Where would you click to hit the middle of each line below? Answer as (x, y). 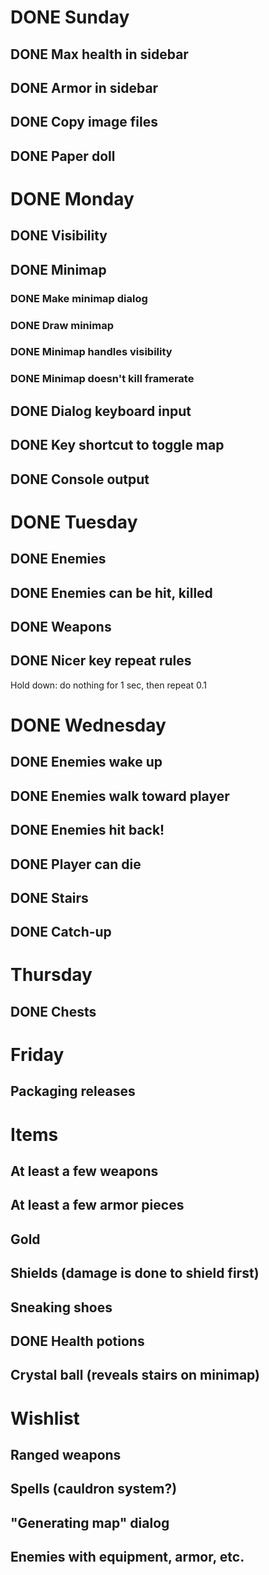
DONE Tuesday (74, 522)
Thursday (51, 975)
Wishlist (45, 1418)
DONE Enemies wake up (86, 762)
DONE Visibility (59, 236)
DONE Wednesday (88, 725)
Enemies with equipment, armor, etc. (127, 1557)
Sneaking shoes (61, 1307)
